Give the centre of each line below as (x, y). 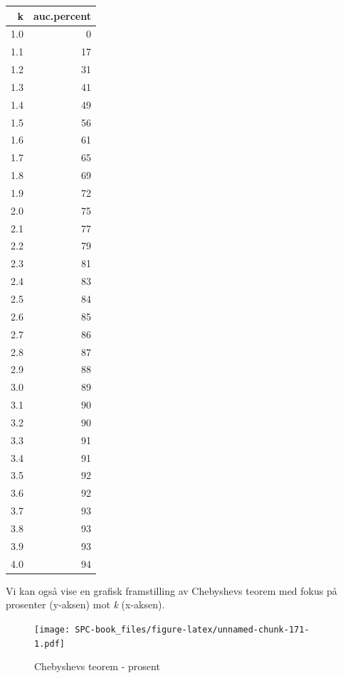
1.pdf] (49, 644)
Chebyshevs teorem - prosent (97, 666)
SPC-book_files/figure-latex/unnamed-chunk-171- (192, 629)
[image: (52, 629)
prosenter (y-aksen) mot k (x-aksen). (85, 604)
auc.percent (62, 15)
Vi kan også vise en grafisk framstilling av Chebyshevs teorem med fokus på (171, 590)
